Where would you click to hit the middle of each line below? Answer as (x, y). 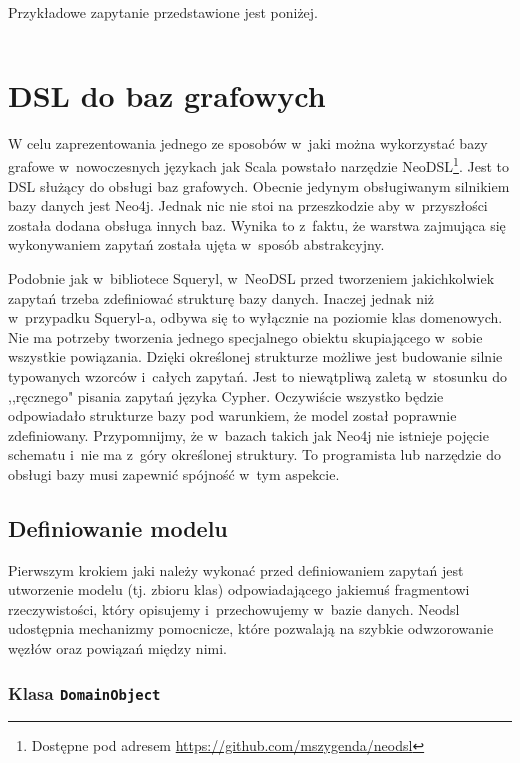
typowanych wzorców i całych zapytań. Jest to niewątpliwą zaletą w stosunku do (258, 375)
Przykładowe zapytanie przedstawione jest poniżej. (163, 12)
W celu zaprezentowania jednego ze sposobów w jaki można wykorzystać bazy (248, 142)
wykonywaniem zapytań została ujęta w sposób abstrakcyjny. (196, 244)
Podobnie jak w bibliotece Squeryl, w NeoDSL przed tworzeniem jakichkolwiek (251, 277)
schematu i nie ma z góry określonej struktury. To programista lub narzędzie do (254, 454)
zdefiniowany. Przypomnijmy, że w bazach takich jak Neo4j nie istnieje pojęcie (248, 434)
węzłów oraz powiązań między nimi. (117, 648)
